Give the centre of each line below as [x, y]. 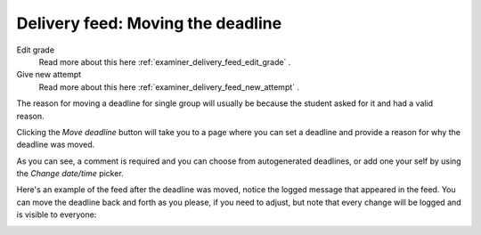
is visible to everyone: [57, 215]
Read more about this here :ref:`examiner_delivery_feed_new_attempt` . [169, 87]
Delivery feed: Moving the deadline [149, 23]
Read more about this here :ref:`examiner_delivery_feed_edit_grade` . [165, 61]
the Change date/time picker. [70, 174]
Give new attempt [49, 75]
